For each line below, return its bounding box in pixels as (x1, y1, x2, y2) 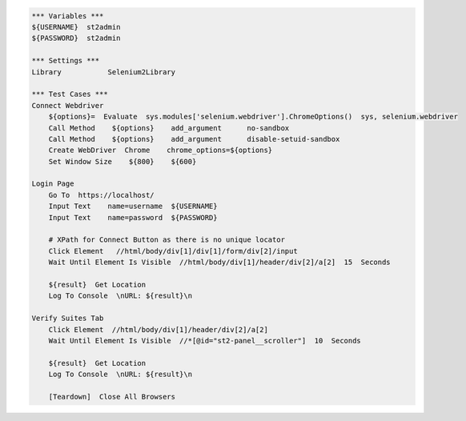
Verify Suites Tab (31, 314, 104, 323)
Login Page (31, 179, 74, 188)
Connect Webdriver (31, 101, 104, 110)
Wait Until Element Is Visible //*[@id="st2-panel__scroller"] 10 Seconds (48, 336, 362, 345)
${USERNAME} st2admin (31, 22, 121, 31)
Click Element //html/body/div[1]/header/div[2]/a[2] (48, 325, 268, 334)
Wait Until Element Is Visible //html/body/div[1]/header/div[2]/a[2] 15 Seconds (48, 258, 392, 267)
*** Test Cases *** (31, 90, 108, 99)
